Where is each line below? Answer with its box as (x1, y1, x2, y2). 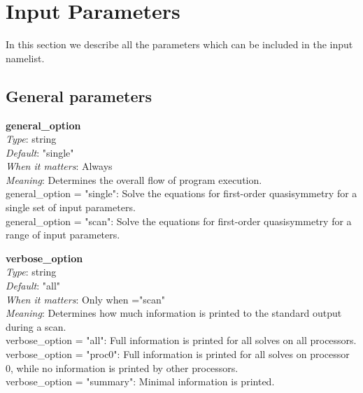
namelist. (6, 50, 45, 65)
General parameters (6, 85, 152, 106)
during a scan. (6, 319, 66, 334)
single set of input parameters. (6, 200, 136, 215)
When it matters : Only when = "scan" (6, 292, 166, 306)
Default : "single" (6, 145, 74, 159)
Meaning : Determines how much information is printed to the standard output (6, 306, 342, 320)
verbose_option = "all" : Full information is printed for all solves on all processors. (6, 333, 357, 348)
